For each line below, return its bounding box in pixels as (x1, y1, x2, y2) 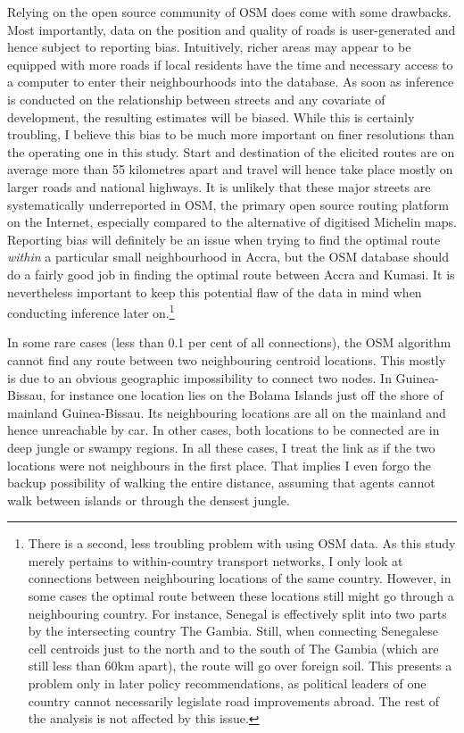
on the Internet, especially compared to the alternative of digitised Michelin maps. (7, 212, 457, 231)
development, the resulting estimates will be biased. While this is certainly (7, 107, 415, 126)
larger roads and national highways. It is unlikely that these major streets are (7, 177, 431, 196)
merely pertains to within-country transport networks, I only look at (28, 551, 403, 570)
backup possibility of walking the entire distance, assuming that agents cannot (7, 473, 435, 492)
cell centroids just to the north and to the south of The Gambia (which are (28, 638, 439, 657)
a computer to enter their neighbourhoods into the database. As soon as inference (7, 72, 454, 91)
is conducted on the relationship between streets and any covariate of (7, 89, 385, 108)
